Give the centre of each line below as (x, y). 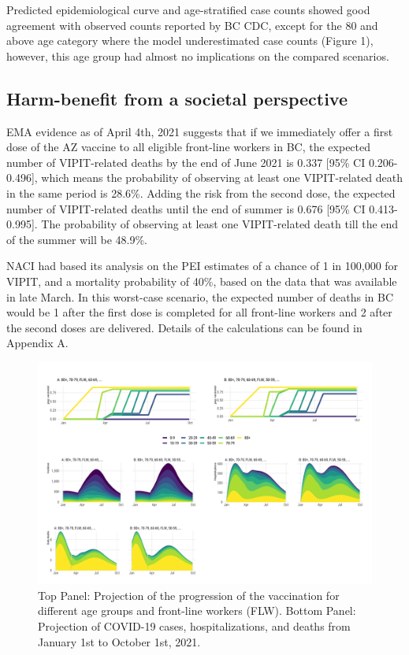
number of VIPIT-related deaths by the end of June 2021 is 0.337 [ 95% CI (186, 162)
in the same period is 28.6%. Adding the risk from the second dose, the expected (201, 192)
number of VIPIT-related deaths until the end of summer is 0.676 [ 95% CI (186, 208)
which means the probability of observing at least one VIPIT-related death (222, 178)
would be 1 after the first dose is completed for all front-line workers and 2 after (199, 312)
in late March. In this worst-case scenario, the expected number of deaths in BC (200, 296)
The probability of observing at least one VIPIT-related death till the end (220, 224)
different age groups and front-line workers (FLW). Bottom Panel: (197, 611)
